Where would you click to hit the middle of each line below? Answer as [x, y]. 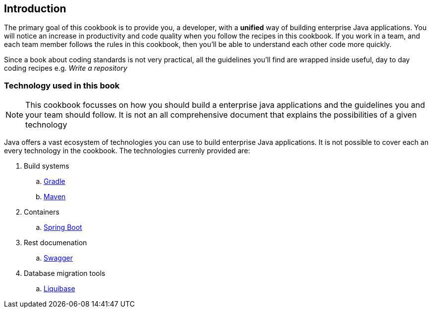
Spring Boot [63, 227]
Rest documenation [55, 243]
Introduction [35, 9]
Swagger [58, 258]
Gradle [54, 181]
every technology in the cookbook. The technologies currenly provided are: [127, 151]
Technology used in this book [62, 85]
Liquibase [59, 289]
